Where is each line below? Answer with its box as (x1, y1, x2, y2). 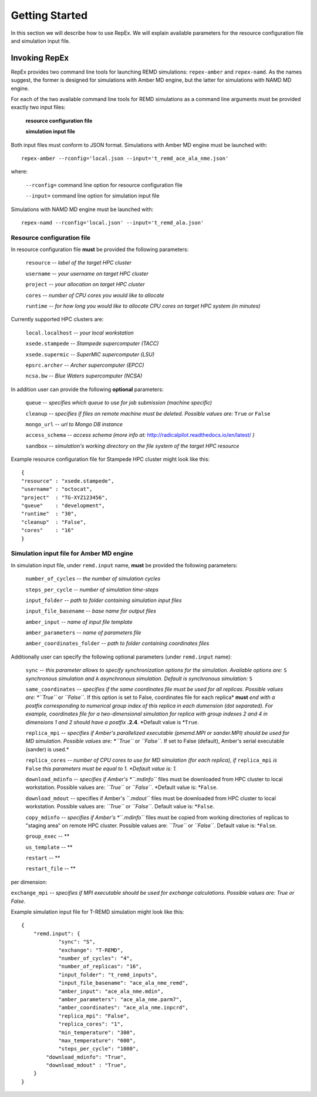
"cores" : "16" (21, 527, 75, 534)
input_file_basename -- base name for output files (25, 607, 157, 614)
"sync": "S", (58, 938, 96, 945)
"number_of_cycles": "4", (58, 955, 133, 961)
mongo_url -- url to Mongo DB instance (25, 420, 123, 427)
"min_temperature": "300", (58, 1029, 136, 1036)
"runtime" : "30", (21, 510, 77, 517)
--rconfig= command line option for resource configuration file (25, 181, 183, 188)
